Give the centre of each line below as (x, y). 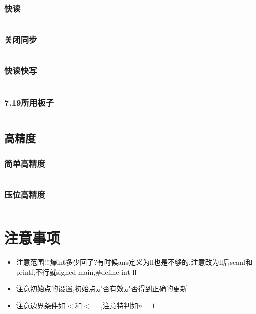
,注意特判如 (119, 305)
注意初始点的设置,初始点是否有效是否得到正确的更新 (102, 289)
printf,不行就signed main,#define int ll (76, 271)
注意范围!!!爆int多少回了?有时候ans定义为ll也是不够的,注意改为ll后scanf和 (134, 262)
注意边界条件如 (41, 305)
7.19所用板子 (29, 102)
